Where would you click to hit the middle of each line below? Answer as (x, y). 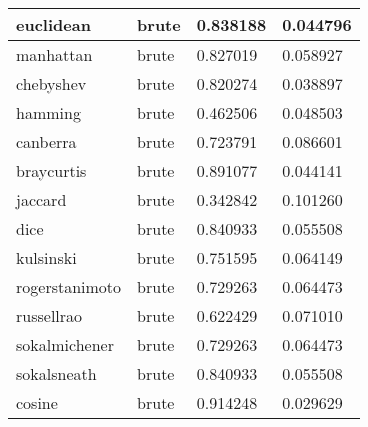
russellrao (49, 315)
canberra (46, 141)
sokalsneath (56, 373)
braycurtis (51, 170)
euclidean (53, 24)
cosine (37, 402)
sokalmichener (65, 344)
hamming (48, 112)
